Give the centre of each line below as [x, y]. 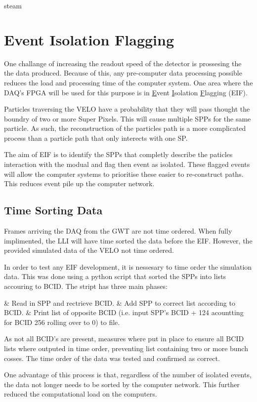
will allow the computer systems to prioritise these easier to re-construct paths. [124, 174]
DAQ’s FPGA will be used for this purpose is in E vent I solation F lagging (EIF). [126, 92]
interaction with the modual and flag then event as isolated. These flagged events [127, 164]
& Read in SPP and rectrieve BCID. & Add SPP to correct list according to [120, 302]
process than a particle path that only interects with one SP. [96, 138]
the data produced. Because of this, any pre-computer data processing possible [123, 73]
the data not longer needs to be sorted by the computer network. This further [122, 384]
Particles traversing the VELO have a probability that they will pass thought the [127, 109]
